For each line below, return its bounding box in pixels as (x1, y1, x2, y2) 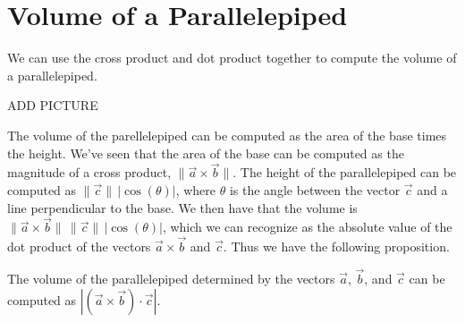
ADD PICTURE (7, 96, 98, 115)
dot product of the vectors (7, 237, 151, 256)
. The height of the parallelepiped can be (232, 163, 457, 182)
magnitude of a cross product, (7, 163, 172, 182)
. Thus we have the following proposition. (223, 237, 450, 256)
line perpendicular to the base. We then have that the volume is (7, 198, 358, 217)
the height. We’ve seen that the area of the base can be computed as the (7, 143, 404, 162)
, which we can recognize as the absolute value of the (162, 217, 452, 236)
